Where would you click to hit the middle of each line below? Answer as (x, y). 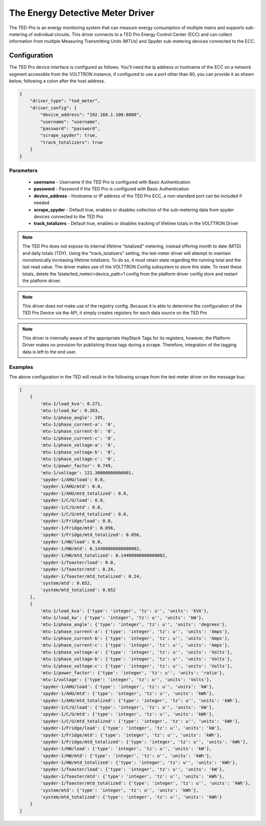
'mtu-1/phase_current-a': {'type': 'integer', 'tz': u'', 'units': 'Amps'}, (135, 631)
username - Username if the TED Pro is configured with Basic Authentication (112, 182)
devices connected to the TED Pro (68, 216)
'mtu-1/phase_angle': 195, (73, 417)
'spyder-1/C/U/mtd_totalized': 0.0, (84, 514)
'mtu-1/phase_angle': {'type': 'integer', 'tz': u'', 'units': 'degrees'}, (134, 625)
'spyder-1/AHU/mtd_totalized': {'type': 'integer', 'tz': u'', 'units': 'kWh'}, (140, 700)
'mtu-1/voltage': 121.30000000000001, (87, 473)
